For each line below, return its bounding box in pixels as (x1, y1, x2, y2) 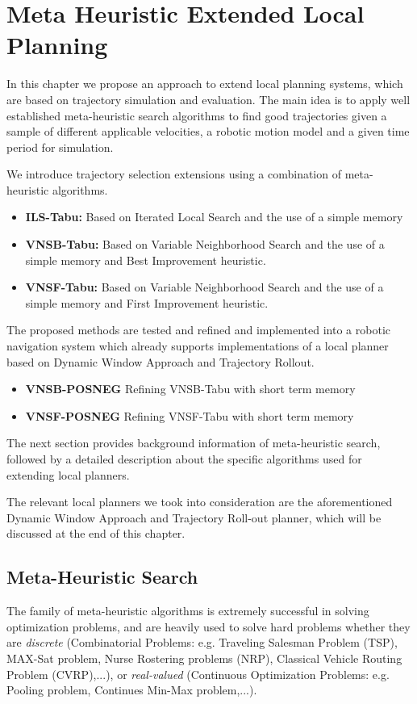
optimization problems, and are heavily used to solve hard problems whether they (6, 618, 411, 635)
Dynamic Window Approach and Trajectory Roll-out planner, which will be (6, 509, 382, 526)
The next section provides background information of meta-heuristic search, (6, 434, 381, 451)
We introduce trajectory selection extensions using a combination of (6, 166, 341, 182)
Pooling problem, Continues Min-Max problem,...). (6, 681, 257, 698)
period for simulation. (6, 138, 114, 155)
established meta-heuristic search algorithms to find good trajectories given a (6, 107, 387, 124)
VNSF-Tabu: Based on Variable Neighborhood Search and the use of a (25, 279, 384, 295)
